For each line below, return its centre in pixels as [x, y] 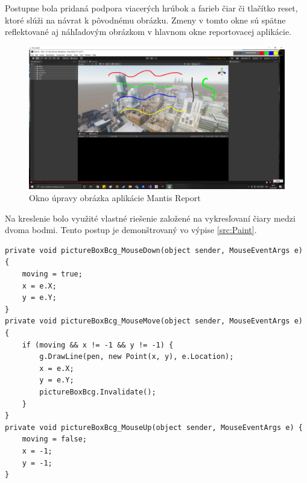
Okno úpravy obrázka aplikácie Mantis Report [115, 198]
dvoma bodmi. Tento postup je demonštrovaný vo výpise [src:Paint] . [131, 230]
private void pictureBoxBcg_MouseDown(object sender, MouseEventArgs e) [154, 250]
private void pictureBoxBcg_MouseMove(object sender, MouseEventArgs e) [154, 321]
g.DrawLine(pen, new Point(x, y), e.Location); [137, 357]
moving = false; [55, 439]
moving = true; [52, 274]
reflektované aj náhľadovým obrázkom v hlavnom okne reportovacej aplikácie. [148, 32]
